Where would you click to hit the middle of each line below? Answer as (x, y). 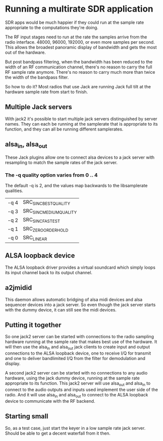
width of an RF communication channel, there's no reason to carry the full (79, 67)
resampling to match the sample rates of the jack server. (61, 162)
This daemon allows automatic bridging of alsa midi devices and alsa (74, 299)
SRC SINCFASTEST (41, 220)
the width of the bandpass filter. (37, 77)
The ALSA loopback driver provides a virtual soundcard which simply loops (80, 267)
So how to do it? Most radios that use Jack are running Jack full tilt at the (78, 86)
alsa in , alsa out (26, 145)
